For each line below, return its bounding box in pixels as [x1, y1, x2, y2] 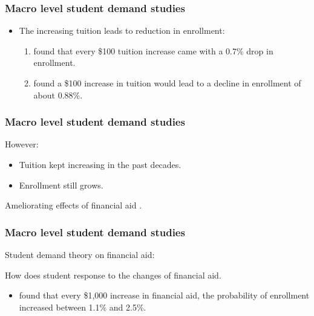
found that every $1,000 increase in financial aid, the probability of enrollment [19, 289, 310, 301]
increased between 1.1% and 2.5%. [19, 300, 146, 313]
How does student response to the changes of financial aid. [5, 268, 221, 281]
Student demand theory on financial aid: [5, 248, 155, 260]
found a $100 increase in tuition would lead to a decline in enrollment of [33, 77, 301, 89]
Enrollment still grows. [19, 178, 103, 191]
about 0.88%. [33, 88, 83, 101]
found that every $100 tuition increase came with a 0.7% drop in [33, 44, 273, 57]
